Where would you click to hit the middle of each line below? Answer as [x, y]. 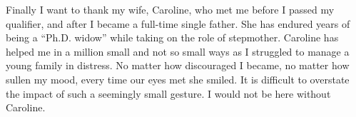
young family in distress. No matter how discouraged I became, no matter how [178, 65]
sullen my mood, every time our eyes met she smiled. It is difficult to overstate [178, 79]
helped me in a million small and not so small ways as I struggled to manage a [178, 51]
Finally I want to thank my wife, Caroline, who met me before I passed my [170, 9]
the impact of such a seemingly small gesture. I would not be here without [168, 93]
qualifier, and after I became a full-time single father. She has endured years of [178, 23]
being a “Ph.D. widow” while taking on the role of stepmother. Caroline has [172, 37]
